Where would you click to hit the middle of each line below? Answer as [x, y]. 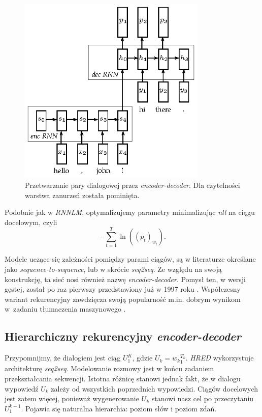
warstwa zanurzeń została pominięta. [82, 195]
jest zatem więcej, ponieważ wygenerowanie [72, 398]
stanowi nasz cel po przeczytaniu [203, 398]
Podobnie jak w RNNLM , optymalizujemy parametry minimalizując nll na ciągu [130, 212]
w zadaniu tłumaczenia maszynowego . [65, 309]
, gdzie [142, 358]
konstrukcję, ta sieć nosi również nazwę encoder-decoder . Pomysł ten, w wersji [125, 279]
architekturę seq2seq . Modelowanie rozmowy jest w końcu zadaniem [109, 368]
